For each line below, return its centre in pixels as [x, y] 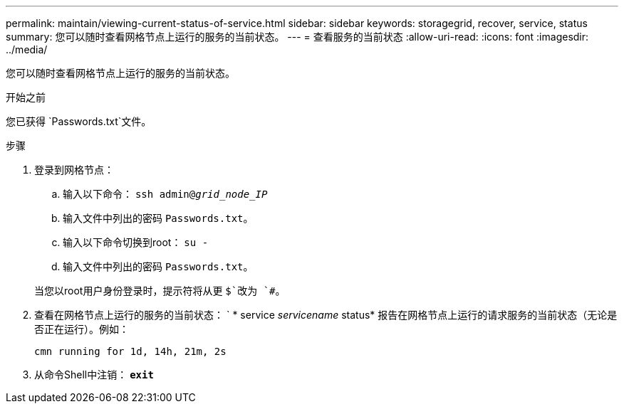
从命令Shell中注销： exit [94, 375]
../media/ [27, 49]
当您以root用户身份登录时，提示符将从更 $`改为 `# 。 [160, 291]
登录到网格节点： [74, 170]
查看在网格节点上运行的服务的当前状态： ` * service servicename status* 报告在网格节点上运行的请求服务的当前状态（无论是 [326, 315]
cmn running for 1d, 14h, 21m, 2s [130, 351]
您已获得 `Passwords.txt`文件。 [79, 121]
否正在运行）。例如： [82, 329]
